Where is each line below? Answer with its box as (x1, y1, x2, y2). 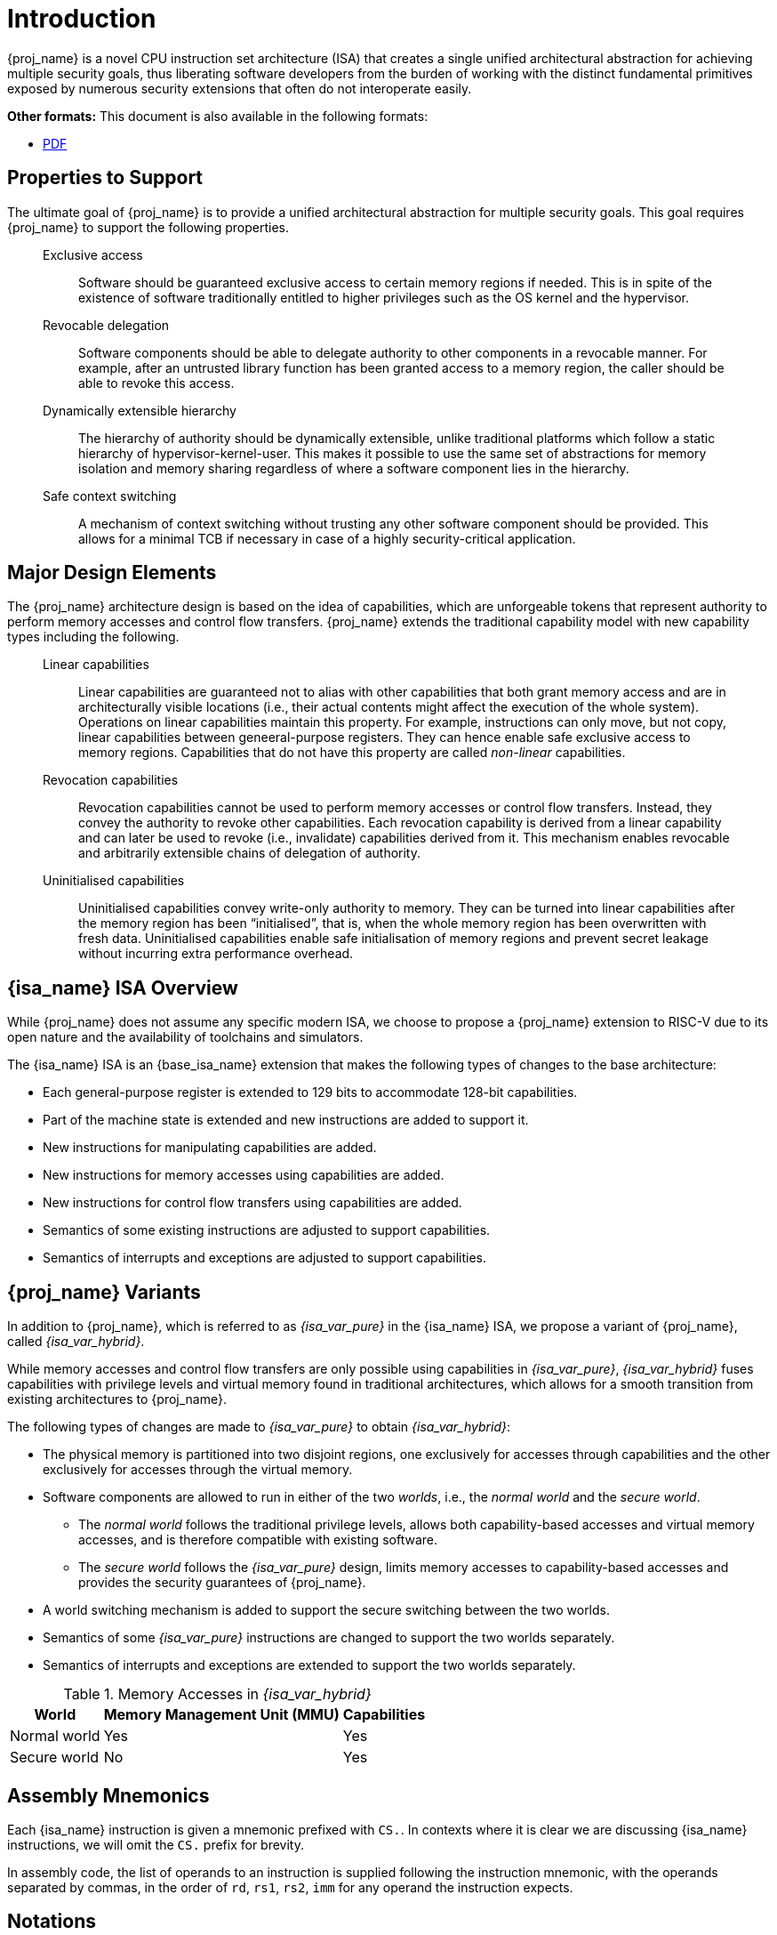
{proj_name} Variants (7, 1280, 201, 1303)
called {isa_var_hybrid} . (7, 1334, 145, 1350)
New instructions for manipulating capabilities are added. (43, 1140, 377, 1156)
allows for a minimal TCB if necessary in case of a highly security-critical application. (78, 530, 576, 546)
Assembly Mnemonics (7, 1784, 210, 1807)
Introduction (7, 4, 156, 34)
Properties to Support (7, 166, 204, 189)
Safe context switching (43, 488, 177, 504)
